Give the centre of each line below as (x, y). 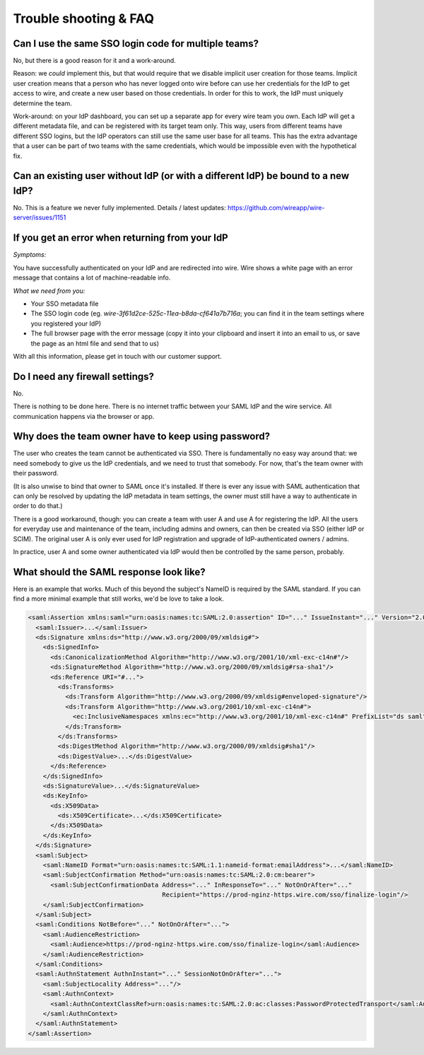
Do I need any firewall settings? (84, 376)
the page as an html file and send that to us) (95, 343)
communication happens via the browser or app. (84, 416)
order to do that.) (38, 506)
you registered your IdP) (66, 323)
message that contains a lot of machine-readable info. (92, 278)
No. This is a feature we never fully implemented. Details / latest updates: (119, 208)
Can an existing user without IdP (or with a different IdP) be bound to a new (181, 176)
